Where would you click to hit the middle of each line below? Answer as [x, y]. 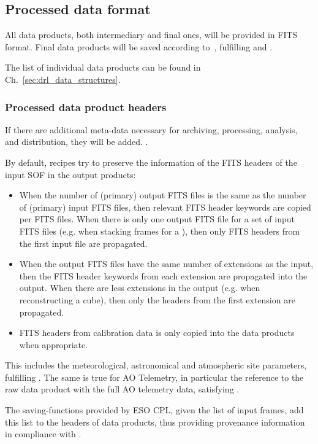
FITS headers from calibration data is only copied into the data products [157, 333]
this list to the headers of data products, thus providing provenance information [155, 422]
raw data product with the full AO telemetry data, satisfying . [122, 389]
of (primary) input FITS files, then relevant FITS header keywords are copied [165, 207]
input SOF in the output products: [70, 174]
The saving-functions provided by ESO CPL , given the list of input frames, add [154, 410]
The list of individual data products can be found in [103, 67]
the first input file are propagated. [83, 243]
